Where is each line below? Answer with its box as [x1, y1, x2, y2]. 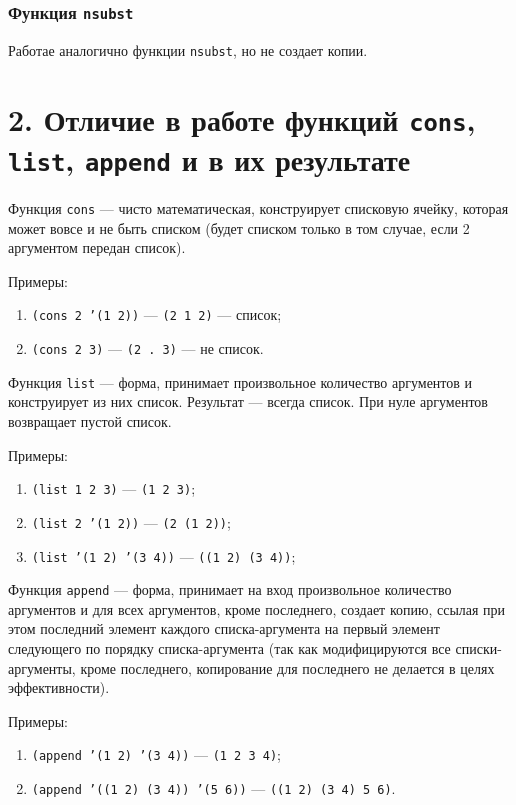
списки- [455, 638, 502, 658]
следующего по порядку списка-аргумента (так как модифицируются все [8, 638, 451, 658]
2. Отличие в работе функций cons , [8, 98, 476, 139]
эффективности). [8, 677, 110, 698]
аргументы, [8, 657, 76, 678]
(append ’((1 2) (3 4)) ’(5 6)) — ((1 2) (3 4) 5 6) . [31, 778, 396, 799]
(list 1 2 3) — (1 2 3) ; [31, 478, 196, 499]
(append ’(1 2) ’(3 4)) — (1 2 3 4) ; [31, 744, 281, 765]
